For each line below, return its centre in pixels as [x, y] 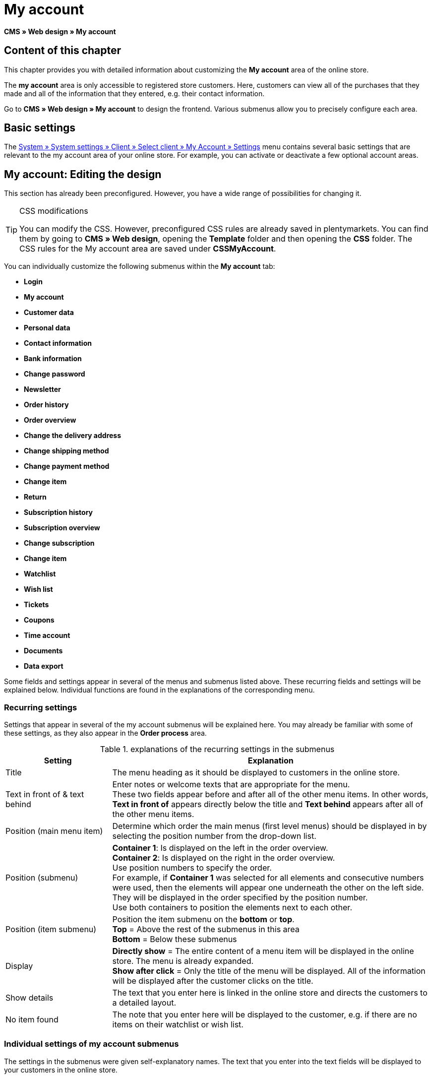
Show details [30, 998]
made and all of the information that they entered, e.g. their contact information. [134, 93]
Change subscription [59, 543]
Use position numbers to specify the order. [192, 868]
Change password [55, 374]
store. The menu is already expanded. [183, 961]
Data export [44, 666]
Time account [47, 635]
